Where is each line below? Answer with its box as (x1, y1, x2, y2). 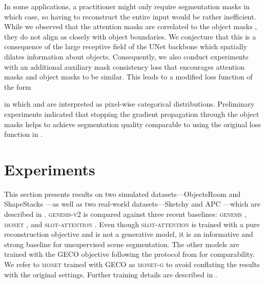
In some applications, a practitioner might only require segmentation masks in (4, 1, 250, 11)
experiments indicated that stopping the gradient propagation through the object (4, 108, 259, 119)
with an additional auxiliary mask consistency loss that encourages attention (4, 61, 245, 72)
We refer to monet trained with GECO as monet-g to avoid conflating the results (4, 259, 260, 269)
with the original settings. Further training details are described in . (4, 269, 217, 279)
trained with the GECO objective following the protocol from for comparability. (4, 249, 255, 259)
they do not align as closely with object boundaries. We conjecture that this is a (4, 31, 256, 42)
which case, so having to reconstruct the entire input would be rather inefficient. (4, 11, 256, 22)
